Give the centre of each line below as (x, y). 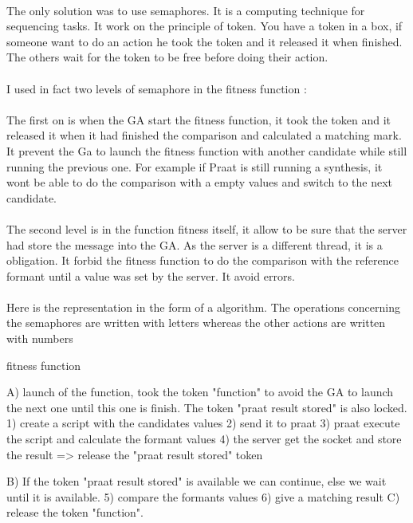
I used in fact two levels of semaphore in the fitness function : (157, 88)
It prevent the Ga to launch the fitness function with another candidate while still (207, 150)
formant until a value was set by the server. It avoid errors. (151, 275)
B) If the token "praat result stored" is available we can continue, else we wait (197, 481)
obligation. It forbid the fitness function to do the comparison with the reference (203, 260)
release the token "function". (75, 512)
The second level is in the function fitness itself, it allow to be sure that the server (207, 228)
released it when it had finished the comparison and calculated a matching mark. (204, 135)
